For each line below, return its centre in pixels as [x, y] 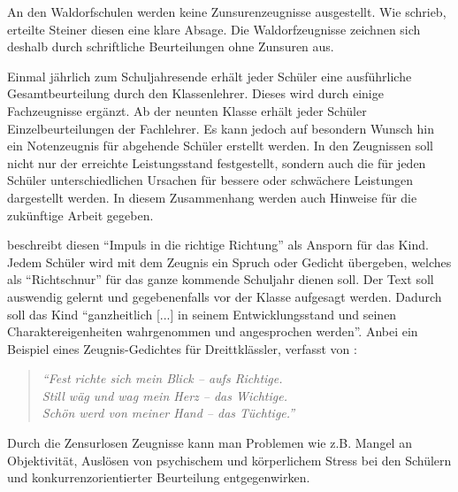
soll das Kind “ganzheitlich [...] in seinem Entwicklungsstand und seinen [202, 314]
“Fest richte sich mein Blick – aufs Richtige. [162, 378]
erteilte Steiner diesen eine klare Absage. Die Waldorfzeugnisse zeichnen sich [214, 29]
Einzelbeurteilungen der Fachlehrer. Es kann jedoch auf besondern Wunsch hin [221, 128]
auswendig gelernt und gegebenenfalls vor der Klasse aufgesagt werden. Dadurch [225, 296]
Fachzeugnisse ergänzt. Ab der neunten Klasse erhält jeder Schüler [187, 110]
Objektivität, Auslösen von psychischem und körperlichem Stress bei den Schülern [229, 460]
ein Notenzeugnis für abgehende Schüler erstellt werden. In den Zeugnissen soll [220, 146]
